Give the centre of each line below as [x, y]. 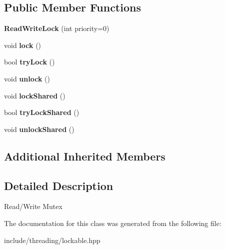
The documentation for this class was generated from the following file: [113, 223]
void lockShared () [35, 95]
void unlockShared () [39, 129]
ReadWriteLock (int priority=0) [57, 28]
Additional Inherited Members [85, 156]
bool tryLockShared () [42, 112]
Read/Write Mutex [33, 206]
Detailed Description [59, 185]
